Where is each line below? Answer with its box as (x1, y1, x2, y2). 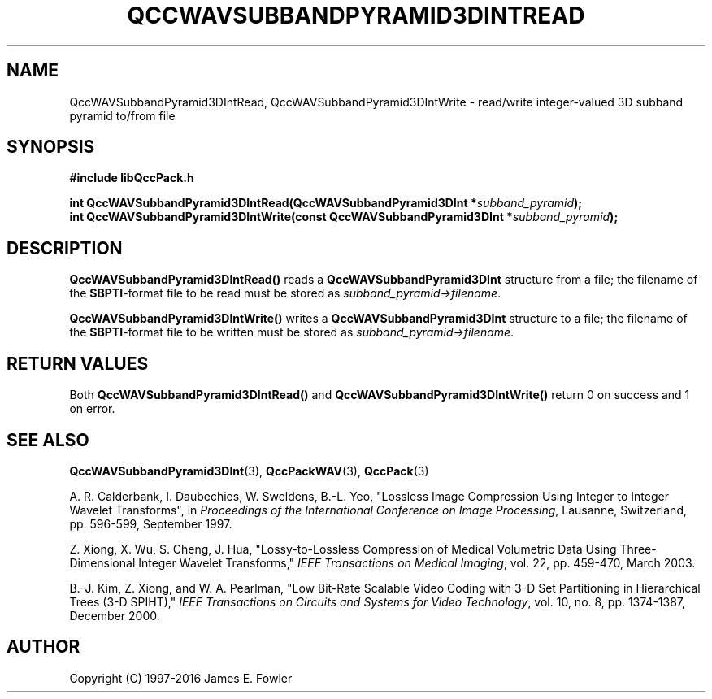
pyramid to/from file (69, 108, 176, 123)
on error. (69, 402, 115, 416)
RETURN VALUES (7, 353, 149, 374)
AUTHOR (7, 636, 80, 658)
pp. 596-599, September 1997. (69, 516, 232, 531)
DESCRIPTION (7, 237, 123, 258)
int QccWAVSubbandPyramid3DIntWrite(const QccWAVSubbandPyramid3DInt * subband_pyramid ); (69, 210, 619, 224)
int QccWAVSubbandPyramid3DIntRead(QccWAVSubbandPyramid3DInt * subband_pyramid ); (69, 196, 583, 211)
